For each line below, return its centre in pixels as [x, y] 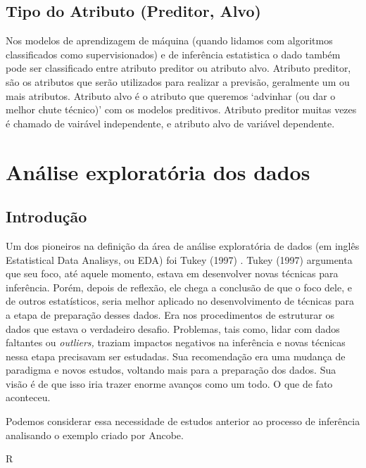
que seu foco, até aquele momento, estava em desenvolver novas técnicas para [172, 273]
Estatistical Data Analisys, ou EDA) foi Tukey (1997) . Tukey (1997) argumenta [179, 259]
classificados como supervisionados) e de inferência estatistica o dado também [173, 54]
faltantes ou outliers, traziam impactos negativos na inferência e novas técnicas [176, 342]
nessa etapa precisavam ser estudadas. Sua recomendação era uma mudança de [176, 356]
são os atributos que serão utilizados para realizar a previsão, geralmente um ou [178, 81]
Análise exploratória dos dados [158, 171]
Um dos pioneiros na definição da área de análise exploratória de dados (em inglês [183, 245]
